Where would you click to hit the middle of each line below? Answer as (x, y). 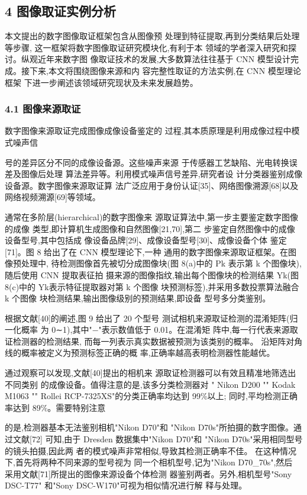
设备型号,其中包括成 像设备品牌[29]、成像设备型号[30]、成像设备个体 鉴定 (146, 240)
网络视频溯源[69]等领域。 (53, 197)
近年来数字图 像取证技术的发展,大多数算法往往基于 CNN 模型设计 (164, 59)
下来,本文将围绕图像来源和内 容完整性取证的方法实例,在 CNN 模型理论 (165, 70)
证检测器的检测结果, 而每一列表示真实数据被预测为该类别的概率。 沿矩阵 (146, 341)
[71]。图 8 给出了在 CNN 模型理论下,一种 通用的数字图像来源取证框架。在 (147, 251)
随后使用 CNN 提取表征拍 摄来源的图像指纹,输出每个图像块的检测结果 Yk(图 (152, 274)
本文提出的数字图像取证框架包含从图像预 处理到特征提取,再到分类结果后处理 (152, 36)
